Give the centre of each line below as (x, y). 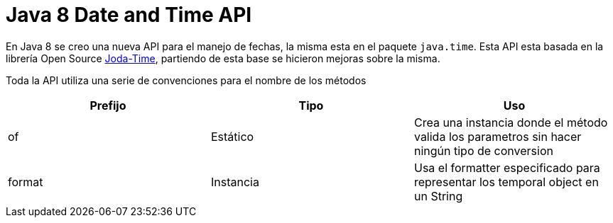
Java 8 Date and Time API (129, 15)
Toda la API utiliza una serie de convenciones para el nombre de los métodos (186, 80)
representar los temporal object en (506, 182)
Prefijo (108, 105)
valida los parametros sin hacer (498, 136)
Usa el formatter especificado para (507, 167)
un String (438, 196)
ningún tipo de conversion (483, 150)
